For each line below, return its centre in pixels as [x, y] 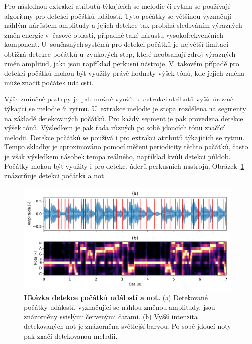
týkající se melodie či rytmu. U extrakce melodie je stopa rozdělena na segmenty [125, 108]
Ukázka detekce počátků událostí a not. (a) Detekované [116, 297]
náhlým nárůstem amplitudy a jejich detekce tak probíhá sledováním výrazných [123, 25]
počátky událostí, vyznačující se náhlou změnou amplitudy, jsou [120, 307]
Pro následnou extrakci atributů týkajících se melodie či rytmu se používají [117, 6]
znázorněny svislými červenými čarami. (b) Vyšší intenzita [111, 316]
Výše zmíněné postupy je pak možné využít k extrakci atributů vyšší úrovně [119, 99]
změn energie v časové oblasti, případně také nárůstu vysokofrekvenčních [114, 34]
